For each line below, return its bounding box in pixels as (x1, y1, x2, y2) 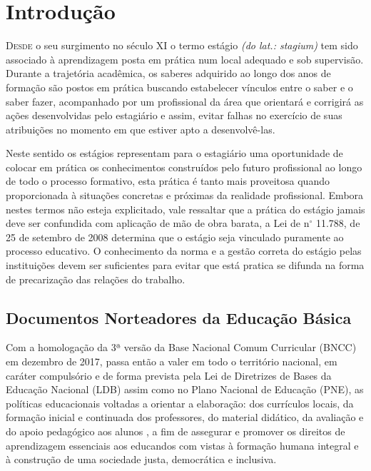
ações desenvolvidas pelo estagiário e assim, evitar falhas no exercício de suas (6, 108, 342, 123)
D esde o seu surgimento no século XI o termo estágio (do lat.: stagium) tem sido (6, 38, 358, 53)
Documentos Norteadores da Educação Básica (6, 306, 352, 328)
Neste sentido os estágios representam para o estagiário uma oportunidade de (6, 146, 343, 161)
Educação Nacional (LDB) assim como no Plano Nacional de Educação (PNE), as (6, 382, 364, 397)
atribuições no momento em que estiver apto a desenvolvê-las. (6, 121, 275, 136)
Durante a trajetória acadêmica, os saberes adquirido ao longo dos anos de (6, 66, 331, 81)
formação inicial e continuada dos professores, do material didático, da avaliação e (6, 410, 364, 425)
